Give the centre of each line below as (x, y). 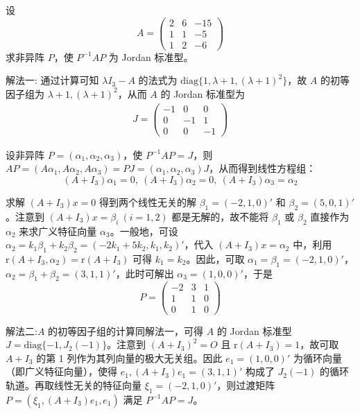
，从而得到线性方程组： (263, 168)
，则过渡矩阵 (246, 385)
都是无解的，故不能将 (220, 216)
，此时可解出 (145, 273)
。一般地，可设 (144, 231)
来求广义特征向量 (58, 231)
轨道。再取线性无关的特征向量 (74, 385)
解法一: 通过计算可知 (52, 80)
